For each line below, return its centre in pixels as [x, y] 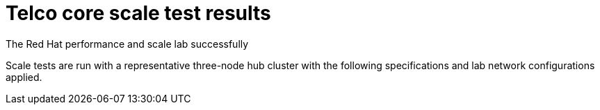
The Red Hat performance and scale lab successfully [127, 44]
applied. [24, 77]
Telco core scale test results [138, 13]
